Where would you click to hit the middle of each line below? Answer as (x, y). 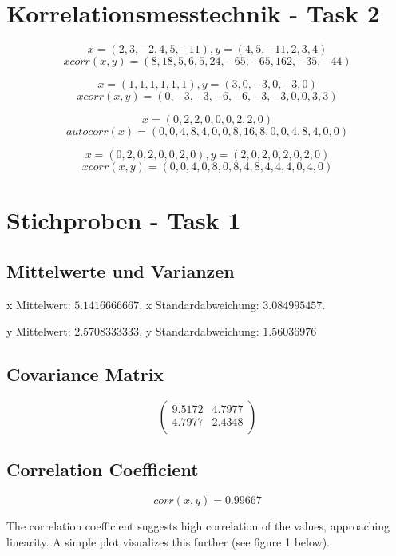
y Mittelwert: (39, 331)
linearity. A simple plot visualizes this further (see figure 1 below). (168, 541)
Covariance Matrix (85, 374)
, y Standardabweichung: (199, 331)
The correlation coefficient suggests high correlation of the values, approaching (198, 526)
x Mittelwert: (39, 304)
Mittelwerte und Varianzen (121, 270)
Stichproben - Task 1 (124, 220)
